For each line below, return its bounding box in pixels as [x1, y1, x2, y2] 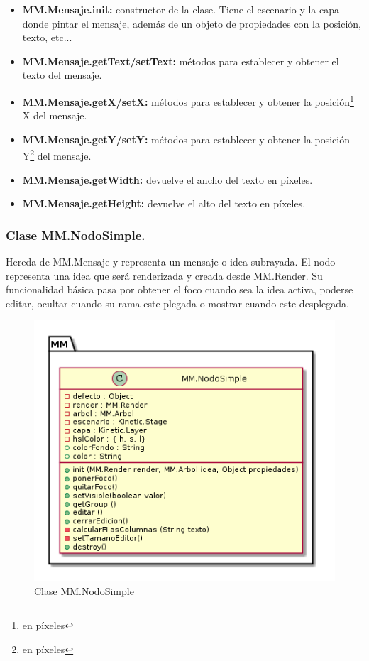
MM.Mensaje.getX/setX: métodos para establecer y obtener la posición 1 [22, 92, 354, 109]
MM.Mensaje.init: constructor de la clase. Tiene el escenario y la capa [22, 2, 340, 16]
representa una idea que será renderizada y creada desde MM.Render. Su [6, 268, 323, 283]
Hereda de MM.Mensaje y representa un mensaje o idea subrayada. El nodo [6, 254, 336, 269]
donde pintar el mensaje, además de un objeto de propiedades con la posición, [22, 16, 361, 31]
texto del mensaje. [22, 67, 102, 82]
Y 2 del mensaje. [22, 146, 92, 163]
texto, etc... [22, 30, 72, 45]
